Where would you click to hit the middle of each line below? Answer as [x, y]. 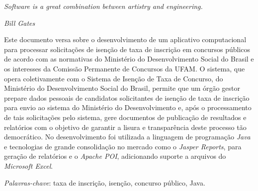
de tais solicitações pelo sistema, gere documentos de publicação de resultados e [125, 117]
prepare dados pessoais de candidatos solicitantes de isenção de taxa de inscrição [127, 97]
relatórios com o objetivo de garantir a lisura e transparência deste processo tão [125, 127]
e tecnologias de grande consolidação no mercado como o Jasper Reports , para [123, 146]
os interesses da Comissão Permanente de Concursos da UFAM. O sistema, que [125, 68]
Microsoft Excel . [29, 165]
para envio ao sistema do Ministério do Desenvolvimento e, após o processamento [128, 107]
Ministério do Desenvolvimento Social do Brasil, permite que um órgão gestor [122, 88]
